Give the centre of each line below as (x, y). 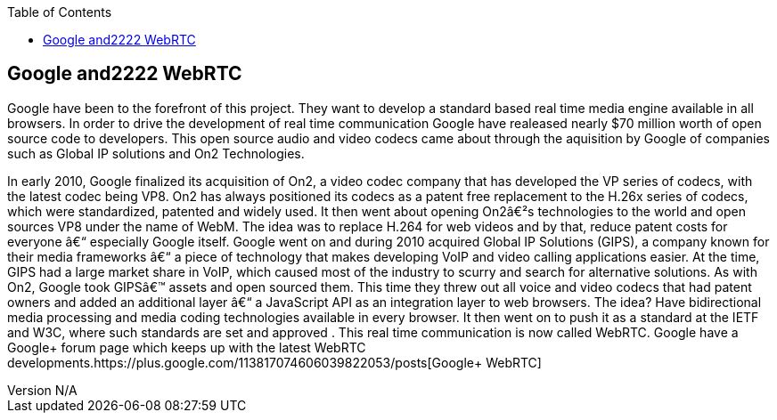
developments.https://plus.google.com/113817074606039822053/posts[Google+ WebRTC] (274, 362)
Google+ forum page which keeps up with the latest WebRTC (187, 347)
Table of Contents (60, 12)
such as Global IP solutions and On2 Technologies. (156, 153)
